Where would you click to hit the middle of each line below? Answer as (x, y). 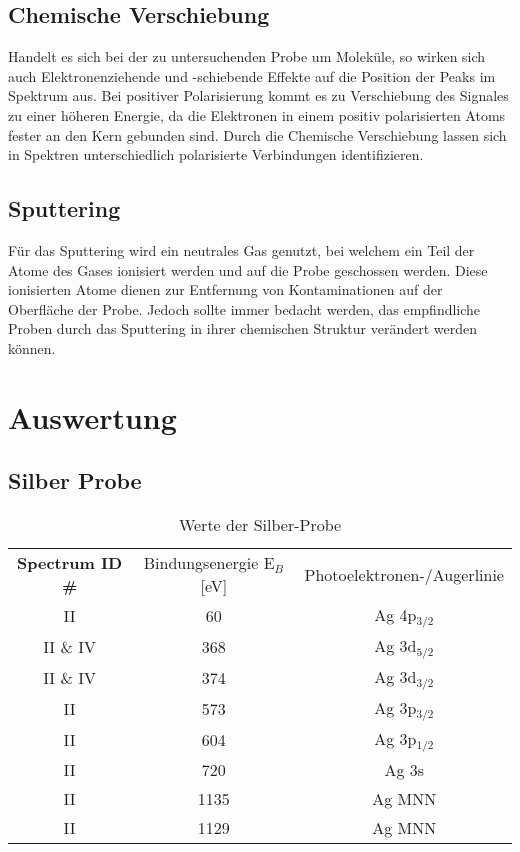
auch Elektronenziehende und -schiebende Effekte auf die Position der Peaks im (252, 75)
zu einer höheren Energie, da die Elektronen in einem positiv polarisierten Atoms (257, 114)
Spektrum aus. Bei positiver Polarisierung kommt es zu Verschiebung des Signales (258, 95)
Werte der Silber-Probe (260, 525)
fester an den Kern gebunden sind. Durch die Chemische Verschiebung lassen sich (257, 134)
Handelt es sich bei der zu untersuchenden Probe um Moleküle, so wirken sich (247, 56)
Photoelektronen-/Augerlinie (404, 574)
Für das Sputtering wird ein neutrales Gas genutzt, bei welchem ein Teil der (241, 249)
